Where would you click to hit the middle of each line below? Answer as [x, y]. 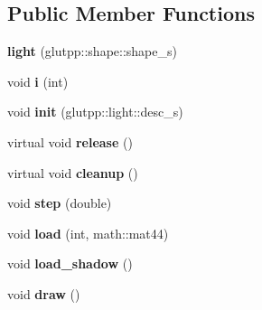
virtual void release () [70, 141]
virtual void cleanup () [73, 172]
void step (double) [60, 203]
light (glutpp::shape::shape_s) [92, 51]
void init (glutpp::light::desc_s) [95, 112]
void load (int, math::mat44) [88, 233]
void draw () [44, 293]
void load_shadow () [70, 263]
